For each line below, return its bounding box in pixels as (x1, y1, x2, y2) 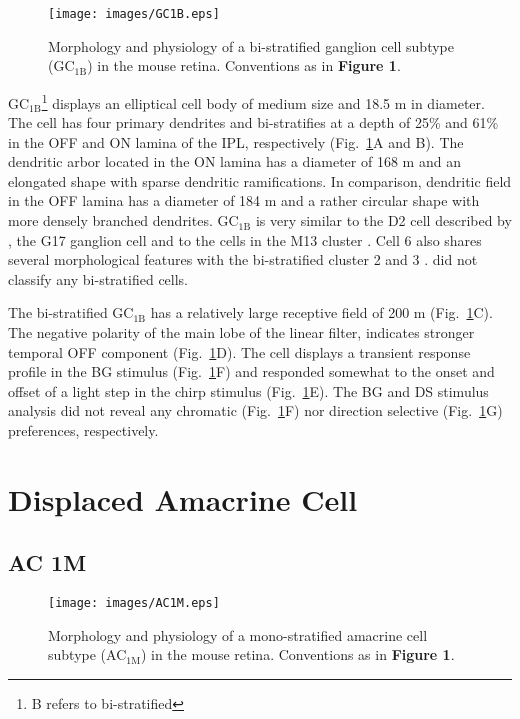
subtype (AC (48, 644, 127, 665)
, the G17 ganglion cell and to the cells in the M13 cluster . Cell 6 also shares (8, 229, 482, 250)
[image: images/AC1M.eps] (48, 596, 220, 611)
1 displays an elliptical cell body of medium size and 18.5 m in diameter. (41, 89, 485, 113)
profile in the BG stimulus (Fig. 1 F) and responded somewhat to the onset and (8, 361, 495, 382)
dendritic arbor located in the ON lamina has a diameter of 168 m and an (8, 151, 461, 172)
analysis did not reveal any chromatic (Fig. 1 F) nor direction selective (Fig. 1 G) (8, 400, 503, 421)
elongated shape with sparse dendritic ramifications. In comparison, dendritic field (8, 170, 512, 191)
